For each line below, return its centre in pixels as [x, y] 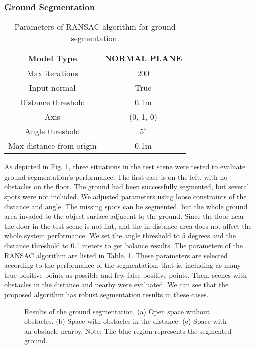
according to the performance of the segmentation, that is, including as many [123, 265]
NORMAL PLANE [143, 58]
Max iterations [52, 73]
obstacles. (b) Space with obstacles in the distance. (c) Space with [125, 321]
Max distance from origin [52, 146]
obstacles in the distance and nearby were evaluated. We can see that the [116, 285]
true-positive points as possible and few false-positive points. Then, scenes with [125, 275]
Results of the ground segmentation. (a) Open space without [117, 311]
